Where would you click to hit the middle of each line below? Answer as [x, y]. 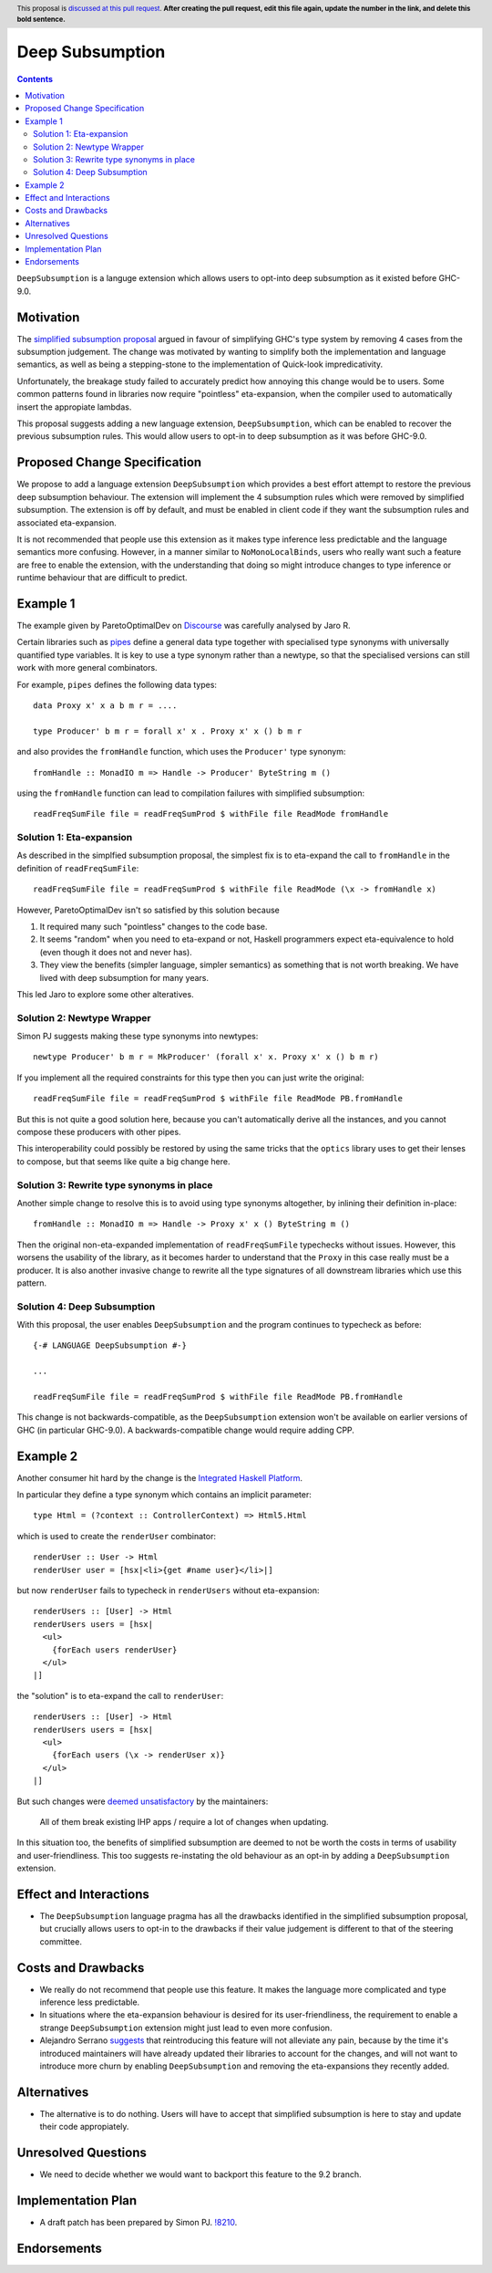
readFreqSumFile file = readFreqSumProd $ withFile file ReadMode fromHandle [211, 814]
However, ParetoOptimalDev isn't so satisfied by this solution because [148, 910]
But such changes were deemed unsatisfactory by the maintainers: [143, 1801]
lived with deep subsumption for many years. [124, 977]
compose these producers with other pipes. [99, 1132]
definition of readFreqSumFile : [78, 868]
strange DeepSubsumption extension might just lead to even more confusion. [186, 2028]
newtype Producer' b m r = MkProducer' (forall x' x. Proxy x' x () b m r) [206, 1057]
